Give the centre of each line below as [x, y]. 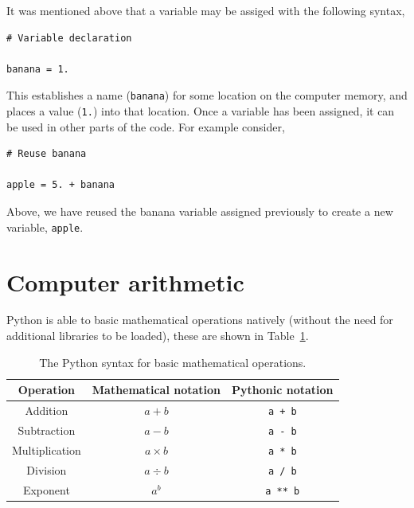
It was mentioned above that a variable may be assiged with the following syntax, [206, 10]
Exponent [46, 489]
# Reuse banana [47, 154]
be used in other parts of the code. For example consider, [146, 126]
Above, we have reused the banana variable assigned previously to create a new [200, 211]
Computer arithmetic [125, 281]
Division [47, 469]
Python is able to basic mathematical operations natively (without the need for [200, 320]
